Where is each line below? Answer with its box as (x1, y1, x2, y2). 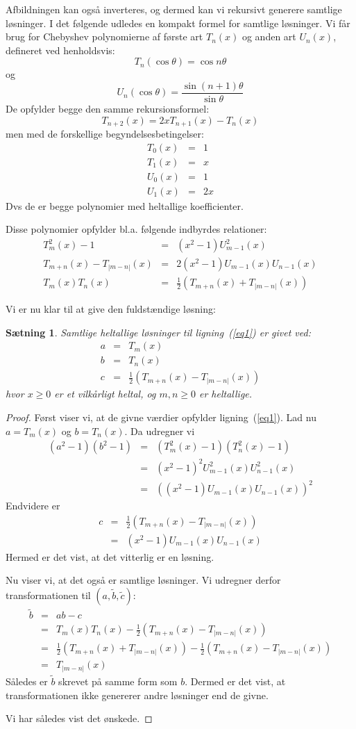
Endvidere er (6, 498, 60, 513)
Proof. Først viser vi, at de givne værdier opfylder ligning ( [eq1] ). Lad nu (6, 409, 316, 424)
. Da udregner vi (124, 423, 195, 438)
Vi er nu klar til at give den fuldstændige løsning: (6, 302, 216, 316)
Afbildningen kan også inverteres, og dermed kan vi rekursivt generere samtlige (6, 2, 342, 16)
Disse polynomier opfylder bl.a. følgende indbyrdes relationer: (6, 222, 267, 236)
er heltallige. (198, 386, 253, 401)
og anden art (241, 29, 296, 44)
